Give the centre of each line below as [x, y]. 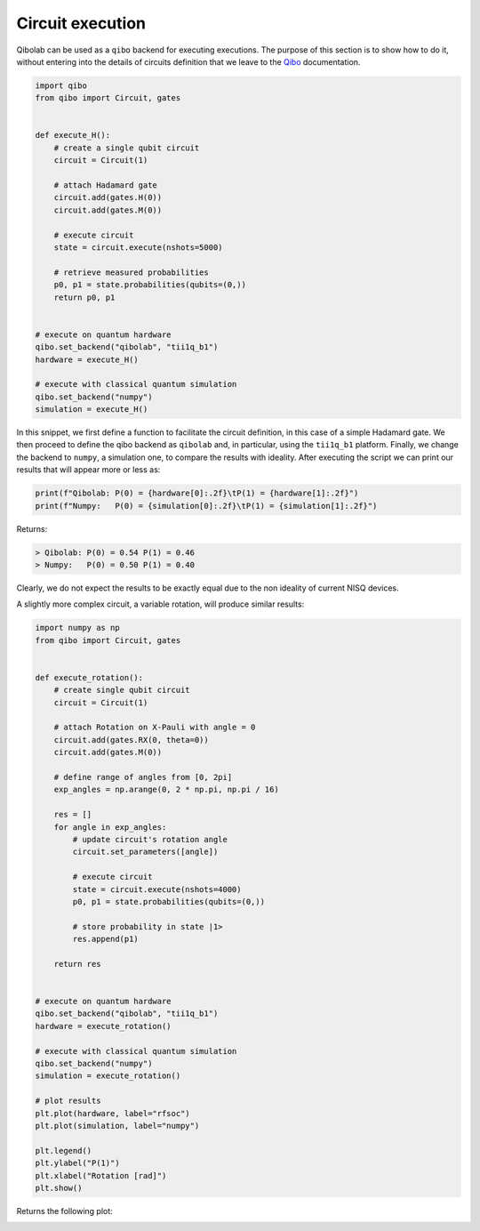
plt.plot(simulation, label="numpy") [117, 1126]
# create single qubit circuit [122, 690]
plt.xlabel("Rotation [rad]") [101, 1175]
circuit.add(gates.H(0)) [108, 197]
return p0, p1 [84, 297]
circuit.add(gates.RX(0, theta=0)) [131, 740]
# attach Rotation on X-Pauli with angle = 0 [155, 728]
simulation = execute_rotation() [108, 1076]
